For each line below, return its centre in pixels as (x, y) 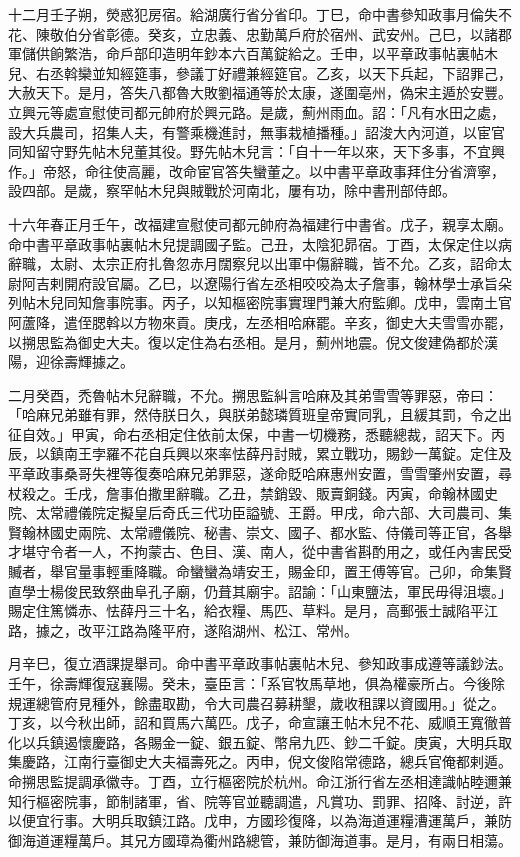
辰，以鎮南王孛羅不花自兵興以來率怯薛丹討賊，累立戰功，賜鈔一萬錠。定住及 (260, 453)
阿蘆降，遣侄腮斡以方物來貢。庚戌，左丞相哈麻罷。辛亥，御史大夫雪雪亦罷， (260, 321)
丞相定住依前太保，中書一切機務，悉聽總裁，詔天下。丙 (322, 433)
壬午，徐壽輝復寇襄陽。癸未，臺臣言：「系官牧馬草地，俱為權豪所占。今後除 (256, 683)
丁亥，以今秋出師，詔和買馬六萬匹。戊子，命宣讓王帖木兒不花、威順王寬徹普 (260, 722)
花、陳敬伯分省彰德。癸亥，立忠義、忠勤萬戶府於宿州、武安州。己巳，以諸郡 (260, 33)
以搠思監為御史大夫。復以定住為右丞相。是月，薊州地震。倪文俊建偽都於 (246, 341)
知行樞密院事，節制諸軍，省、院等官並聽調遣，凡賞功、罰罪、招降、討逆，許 (260, 800)
